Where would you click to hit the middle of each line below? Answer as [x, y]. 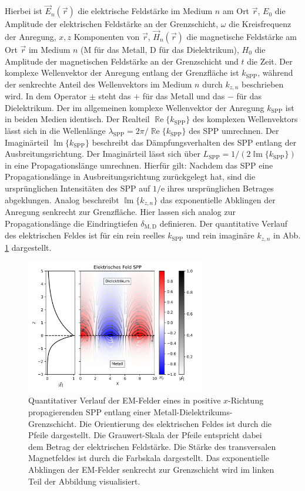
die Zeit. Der [270, 61]
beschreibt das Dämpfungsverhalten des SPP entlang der [194, 142]
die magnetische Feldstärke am [242, 37]
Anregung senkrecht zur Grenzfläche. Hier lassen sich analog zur [120, 212]
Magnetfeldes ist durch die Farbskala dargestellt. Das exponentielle [149, 458]
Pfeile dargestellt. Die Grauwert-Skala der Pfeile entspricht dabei [145, 435]
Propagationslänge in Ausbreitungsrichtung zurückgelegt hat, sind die [130, 176]
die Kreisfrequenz [260, 24]
